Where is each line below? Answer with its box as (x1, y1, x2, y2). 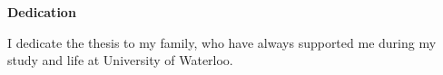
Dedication (7, 3, 76, 21)
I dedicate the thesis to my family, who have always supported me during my (7, 33, 437, 52)
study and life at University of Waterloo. (7, 51, 233, 70)
